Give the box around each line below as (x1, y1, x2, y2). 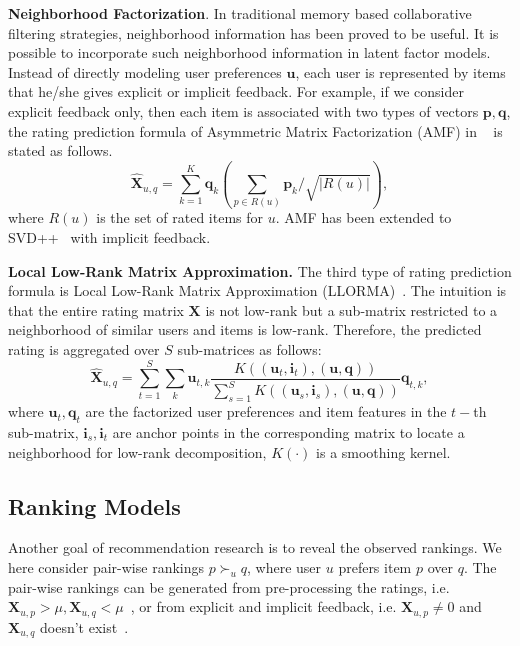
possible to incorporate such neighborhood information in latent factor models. (8, 42, 491, 63)
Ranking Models (8, 490, 181, 521)
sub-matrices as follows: (177, 339, 322, 360)
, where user (247, 556, 322, 577)
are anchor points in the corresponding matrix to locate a (112, 421, 465, 442)
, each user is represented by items (295, 61, 506, 82)
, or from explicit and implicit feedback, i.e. (130, 596, 397, 617)
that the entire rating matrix (8, 299, 184, 320)
